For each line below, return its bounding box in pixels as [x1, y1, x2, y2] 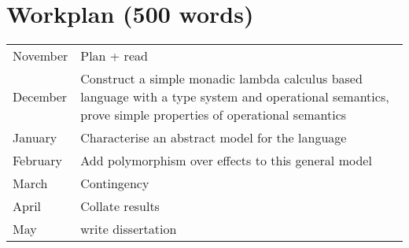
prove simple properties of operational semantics [80, 105, 347, 124]
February [13, 151, 63, 170]
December [13, 87, 68, 106]
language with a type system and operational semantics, [80, 87, 389, 106]
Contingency [80, 174, 149, 193]
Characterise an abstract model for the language [80, 128, 347, 147]
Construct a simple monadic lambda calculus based [80, 69, 363, 88]
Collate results [80, 197, 160, 216]
